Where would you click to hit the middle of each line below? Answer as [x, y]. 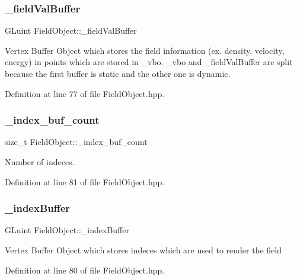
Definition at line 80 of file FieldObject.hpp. [85, 270]
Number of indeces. [40, 162]
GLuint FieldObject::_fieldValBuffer [71, 30]
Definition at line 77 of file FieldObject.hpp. [85, 93]
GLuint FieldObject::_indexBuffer [67, 230]
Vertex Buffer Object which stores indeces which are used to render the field [143, 250]
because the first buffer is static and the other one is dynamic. [118, 73]
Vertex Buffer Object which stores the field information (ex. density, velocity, [145, 50]
